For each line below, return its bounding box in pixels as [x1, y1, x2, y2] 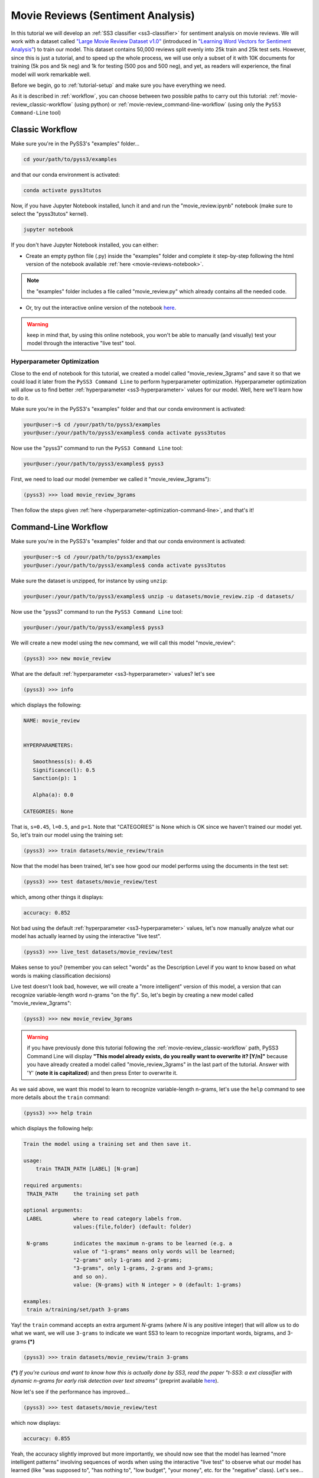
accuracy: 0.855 [23, 1435, 71, 1442]
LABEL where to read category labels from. [27, 1215, 183, 1222]
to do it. [11, 394, 30, 401]
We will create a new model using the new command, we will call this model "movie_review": [11, 639, 236, 646]
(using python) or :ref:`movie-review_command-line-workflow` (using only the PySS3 [74, 101, 281, 108]
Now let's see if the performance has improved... [11, 1388, 130, 1395]
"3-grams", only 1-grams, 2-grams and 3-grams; [73, 1265, 214, 1272]
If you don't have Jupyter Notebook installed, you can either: [11, 241, 159, 248]
